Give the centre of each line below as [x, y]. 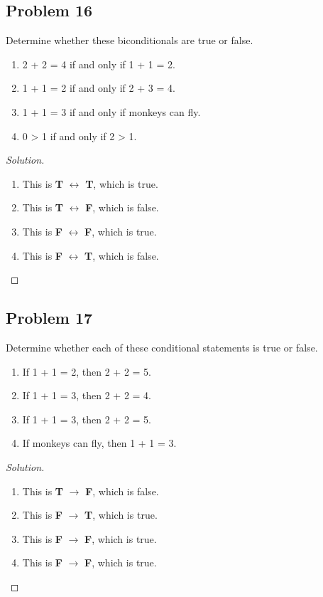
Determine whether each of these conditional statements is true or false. [162, 347]
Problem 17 [49, 318]
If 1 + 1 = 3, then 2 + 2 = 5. [87, 419]
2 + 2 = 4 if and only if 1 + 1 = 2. [99, 64]
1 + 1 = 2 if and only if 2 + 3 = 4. [99, 88]
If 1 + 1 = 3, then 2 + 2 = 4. [87, 395]
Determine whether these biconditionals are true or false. [130, 40]
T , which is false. [122, 255]
